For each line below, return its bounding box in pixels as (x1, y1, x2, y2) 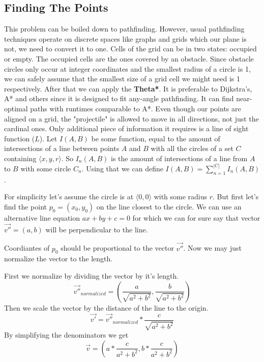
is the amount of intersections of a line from (111, 153, 248, 163)
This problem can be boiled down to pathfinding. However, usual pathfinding (4, 23, 245, 34)
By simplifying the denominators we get (4, 329, 129, 340)
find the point (4, 201, 47, 212)
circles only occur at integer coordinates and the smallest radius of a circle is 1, (4, 63, 251, 74)
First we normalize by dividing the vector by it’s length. (4, 270, 179, 281)
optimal (4, 103, 28, 113)
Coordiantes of (4, 243, 50, 253)
